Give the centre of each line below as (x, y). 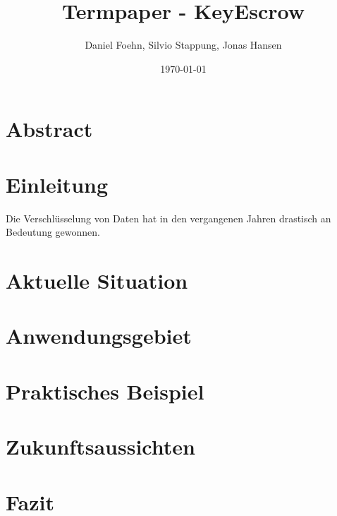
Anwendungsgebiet (99, 336)
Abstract (49, 129)
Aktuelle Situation (97, 280)
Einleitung (57, 184)
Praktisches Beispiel (105, 391)
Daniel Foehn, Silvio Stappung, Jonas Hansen (183, 45)
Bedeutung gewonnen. (53, 232)
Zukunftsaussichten (100, 446)
